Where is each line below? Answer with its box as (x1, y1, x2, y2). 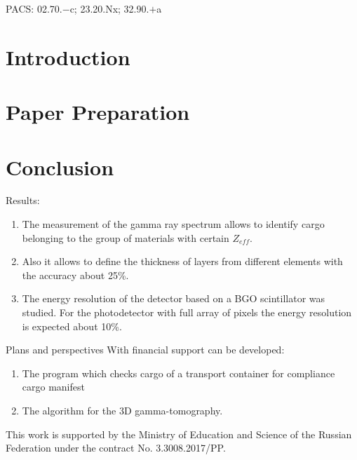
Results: (6, 193, 40, 208)
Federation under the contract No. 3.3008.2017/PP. (6, 440, 226, 455)
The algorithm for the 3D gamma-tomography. (22, 403, 223, 417)
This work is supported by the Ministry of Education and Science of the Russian (6, 426, 352, 441)
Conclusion (6, 152, 114, 181)
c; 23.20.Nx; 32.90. (69, 1, 149, 15)
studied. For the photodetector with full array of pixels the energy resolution (22, 305, 352, 320)
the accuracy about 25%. (22, 267, 129, 282)
